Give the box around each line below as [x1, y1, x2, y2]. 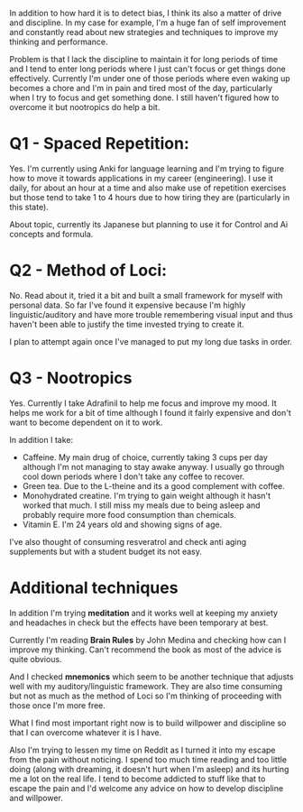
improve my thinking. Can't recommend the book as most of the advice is [9, 644, 282, 655]
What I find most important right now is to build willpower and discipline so [9, 717, 287, 728]
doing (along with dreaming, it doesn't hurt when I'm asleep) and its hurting [9, 763, 289, 774]
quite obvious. [9, 653, 62, 664]
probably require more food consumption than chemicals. [22, 509, 237, 520]
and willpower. [9, 792, 63, 803]
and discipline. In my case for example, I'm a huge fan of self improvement [9, 17, 287, 28]
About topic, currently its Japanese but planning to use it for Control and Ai [9, 218, 289, 229]
